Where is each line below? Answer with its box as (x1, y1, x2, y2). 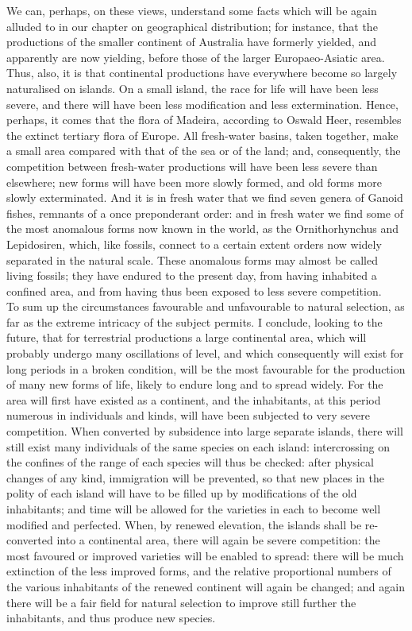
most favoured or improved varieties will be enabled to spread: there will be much (6, 547, 404, 563)
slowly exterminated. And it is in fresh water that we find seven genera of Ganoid (6, 189, 403, 206)
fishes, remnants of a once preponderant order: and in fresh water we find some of (6, 204, 403, 221)
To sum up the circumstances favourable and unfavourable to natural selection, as (6, 298, 405, 315)
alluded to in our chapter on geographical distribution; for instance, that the (6, 17, 378, 34)
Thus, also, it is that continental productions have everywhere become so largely (6, 64, 398, 81)
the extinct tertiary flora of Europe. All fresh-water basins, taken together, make (6, 126, 399, 143)
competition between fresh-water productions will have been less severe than (6, 157, 378, 174)
